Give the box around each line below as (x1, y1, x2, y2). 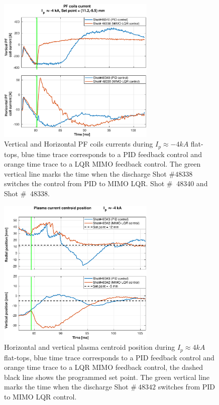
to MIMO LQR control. (4, 391, 77, 402)
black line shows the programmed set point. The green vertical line (4, 371, 210, 382)
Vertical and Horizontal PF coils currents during (4, 139, 153, 149)
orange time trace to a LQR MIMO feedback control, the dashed (4, 362, 203, 372)
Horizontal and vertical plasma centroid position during (4, 342, 175, 352)
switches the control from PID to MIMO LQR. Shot (4, 178, 165, 189)
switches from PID (158, 381, 215, 392)
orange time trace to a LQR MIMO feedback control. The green (4, 159, 201, 169)
